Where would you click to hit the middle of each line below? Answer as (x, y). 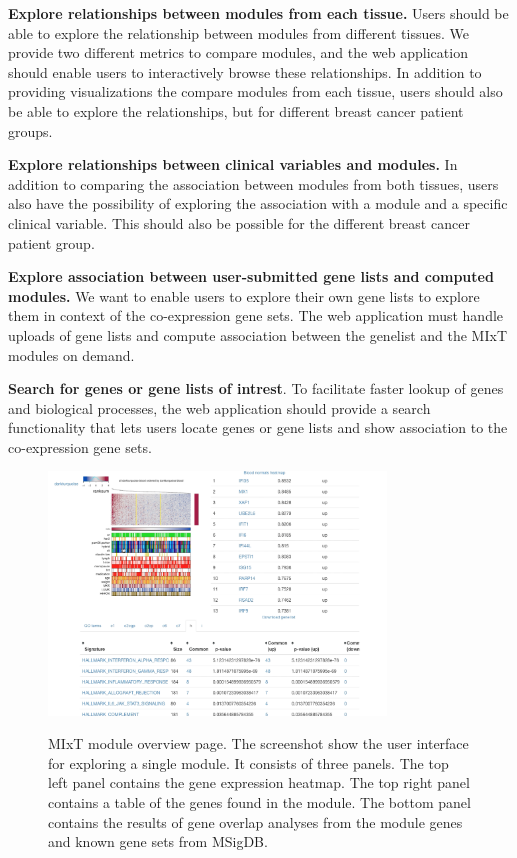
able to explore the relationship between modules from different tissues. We (238, 32)
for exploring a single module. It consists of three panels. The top (248, 762)
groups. (30, 130)
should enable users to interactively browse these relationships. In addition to (245, 71)
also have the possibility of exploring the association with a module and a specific (258, 203)
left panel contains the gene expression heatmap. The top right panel (259, 782)
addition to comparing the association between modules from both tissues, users (253, 183)
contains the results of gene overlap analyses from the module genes (255, 821)
